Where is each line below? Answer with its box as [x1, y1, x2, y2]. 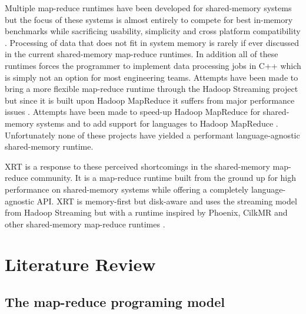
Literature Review [5, 252, 156, 276]
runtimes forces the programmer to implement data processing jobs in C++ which [5, 59, 301, 71]
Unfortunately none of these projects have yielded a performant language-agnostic [5, 128, 300, 141]
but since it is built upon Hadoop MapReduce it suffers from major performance [5, 94, 295, 106]
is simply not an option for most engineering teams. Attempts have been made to [5, 71, 298, 83]
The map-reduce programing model [5, 293, 225, 311]
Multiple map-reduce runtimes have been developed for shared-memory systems [5, 2, 292, 14]
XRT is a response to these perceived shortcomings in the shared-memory [5, 160, 270, 172]
